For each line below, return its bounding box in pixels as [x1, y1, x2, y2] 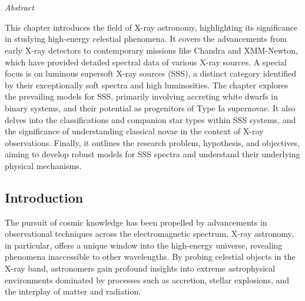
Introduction [5, 188, 84, 206]
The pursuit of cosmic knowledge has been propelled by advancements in [5, 216, 267, 228]
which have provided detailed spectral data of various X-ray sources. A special [5, 55, 287, 68]
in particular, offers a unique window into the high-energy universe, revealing [5, 239, 283, 251]
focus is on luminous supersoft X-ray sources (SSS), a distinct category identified [5, 67, 297, 80]
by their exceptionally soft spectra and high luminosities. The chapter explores [5, 78, 289, 91]
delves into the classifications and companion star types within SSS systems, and [5, 113, 296, 125]
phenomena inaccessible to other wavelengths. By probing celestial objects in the [5, 250, 296, 263]
